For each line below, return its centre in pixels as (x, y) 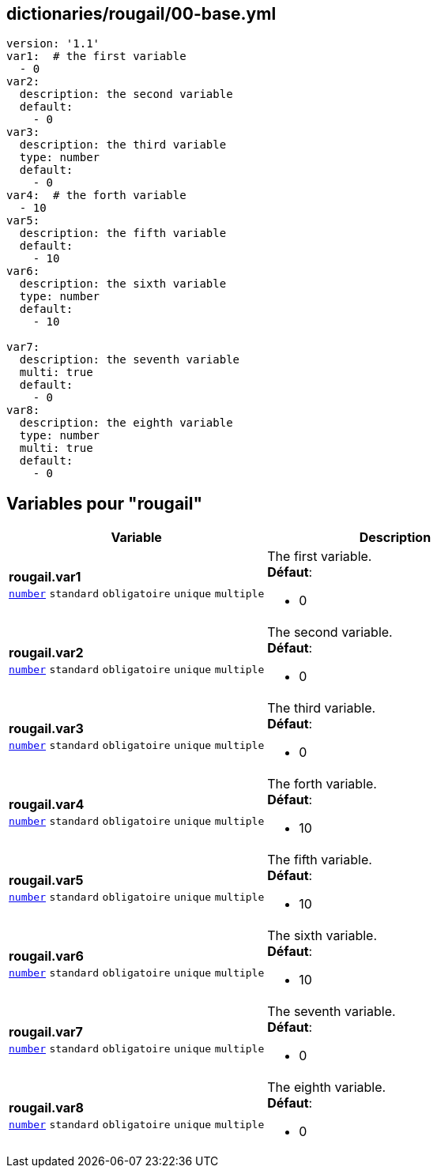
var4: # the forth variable (96, 196)
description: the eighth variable (126, 423)
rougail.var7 (46, 1032)
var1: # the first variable (96, 56)
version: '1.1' (53, 44)
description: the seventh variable (130, 360)
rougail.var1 (45, 577)
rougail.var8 (46, 1108)
